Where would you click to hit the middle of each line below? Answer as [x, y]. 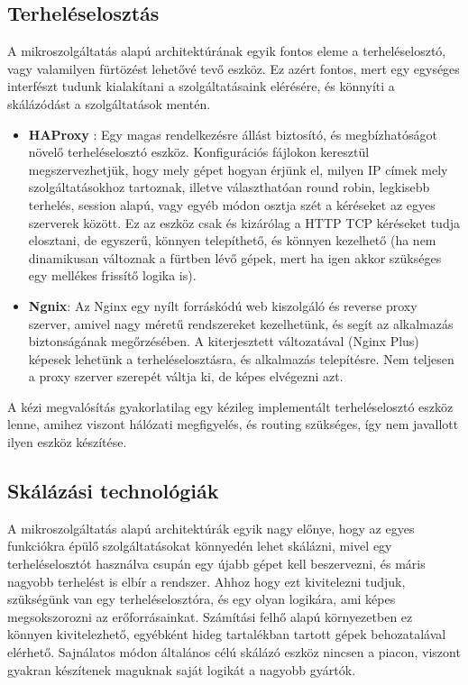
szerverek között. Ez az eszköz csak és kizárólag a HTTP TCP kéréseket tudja [244, 222]
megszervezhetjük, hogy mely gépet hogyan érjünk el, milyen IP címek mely [238, 169]
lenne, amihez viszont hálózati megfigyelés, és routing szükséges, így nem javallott [233, 424]
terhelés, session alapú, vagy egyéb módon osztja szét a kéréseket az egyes [232, 204]
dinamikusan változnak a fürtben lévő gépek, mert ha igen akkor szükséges [235, 257]
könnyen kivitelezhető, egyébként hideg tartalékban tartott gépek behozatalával [227, 634]
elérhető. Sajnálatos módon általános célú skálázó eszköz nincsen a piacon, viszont [234, 652]
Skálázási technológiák [113, 491]
